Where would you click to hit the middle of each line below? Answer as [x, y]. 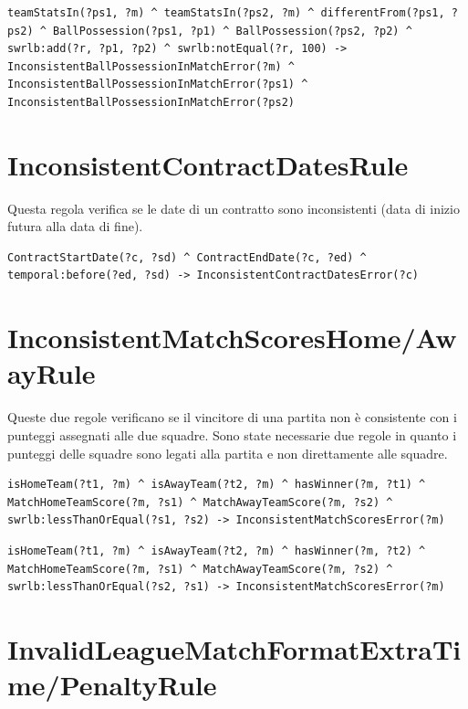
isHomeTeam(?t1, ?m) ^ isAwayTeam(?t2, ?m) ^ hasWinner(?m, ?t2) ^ [217, 550]
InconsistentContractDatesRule [208, 164]
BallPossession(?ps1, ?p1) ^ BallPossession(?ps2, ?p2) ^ [233, 31]
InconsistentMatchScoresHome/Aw [232, 338]
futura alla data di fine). [75, 226]
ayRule [52, 373]
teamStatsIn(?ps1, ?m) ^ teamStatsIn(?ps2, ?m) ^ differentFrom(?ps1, [226, 13]
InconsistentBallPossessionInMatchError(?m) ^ [151, 66]
